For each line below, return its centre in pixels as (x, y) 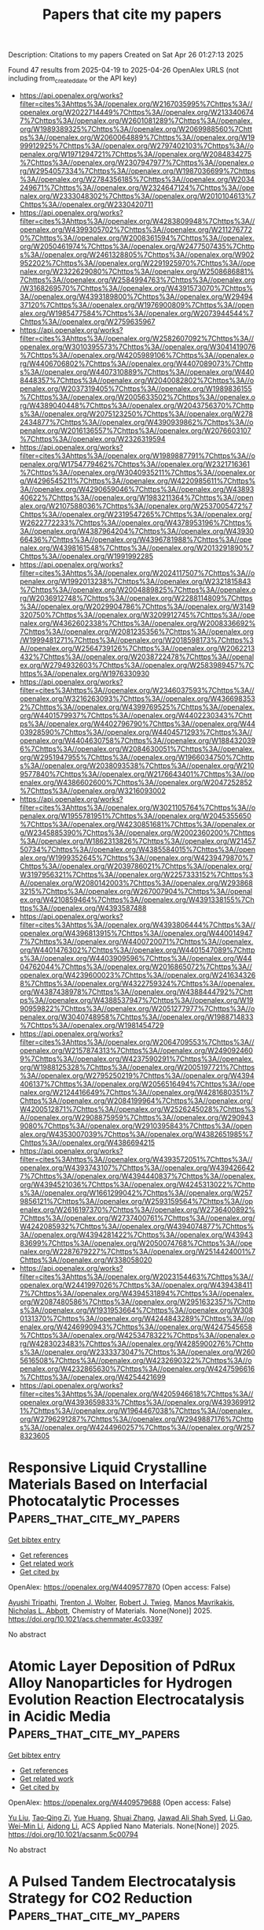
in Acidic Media (60, 1717)
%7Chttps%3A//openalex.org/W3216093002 (93, 791)
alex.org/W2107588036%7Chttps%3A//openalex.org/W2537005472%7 (136, 505)
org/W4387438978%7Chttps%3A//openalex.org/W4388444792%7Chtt (136, 992)
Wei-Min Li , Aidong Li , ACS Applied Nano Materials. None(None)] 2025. (124, 1826)
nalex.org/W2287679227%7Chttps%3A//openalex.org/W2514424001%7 (137, 1251)
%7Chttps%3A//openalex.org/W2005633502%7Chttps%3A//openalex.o (137, 397)
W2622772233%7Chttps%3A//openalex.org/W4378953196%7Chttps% (136, 523)
